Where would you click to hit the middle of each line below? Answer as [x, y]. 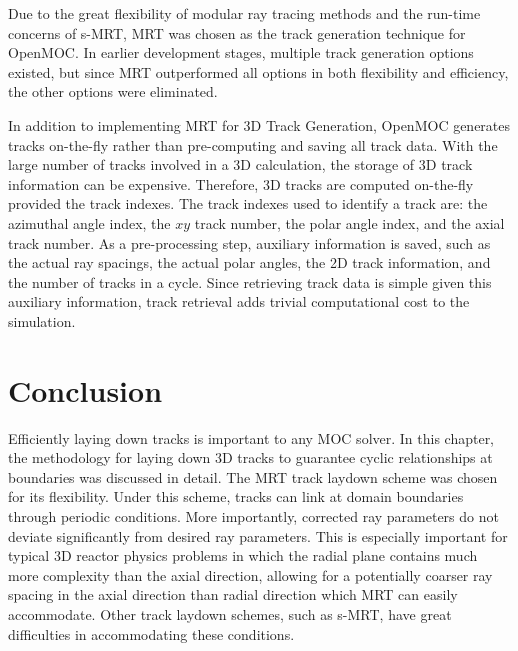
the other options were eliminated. [113, 91]
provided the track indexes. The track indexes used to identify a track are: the [248, 203]
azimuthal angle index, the [89, 222]
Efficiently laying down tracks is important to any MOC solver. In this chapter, [251, 437]
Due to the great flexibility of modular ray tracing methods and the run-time [244, 13]
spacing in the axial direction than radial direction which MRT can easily [233, 594]
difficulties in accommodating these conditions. [151, 633]
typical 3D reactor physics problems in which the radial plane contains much [243, 555]
